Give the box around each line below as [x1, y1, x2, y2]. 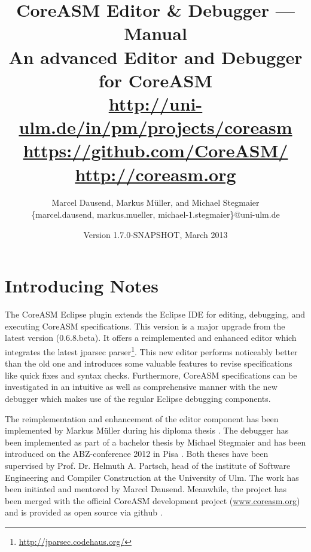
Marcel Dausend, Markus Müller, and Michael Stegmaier [51, 196, 260, 209]
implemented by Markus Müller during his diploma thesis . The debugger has [5, 424, 289, 437]
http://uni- [108, 91, 203, 115]
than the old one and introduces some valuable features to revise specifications [5, 357, 292, 370]
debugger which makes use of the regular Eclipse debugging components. [5, 392, 271, 404]
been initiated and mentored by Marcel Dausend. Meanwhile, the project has [5, 483, 287, 495]
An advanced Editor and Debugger [8, 44, 303, 69]
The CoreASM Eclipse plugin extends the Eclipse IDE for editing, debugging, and [5, 308, 306, 321]
